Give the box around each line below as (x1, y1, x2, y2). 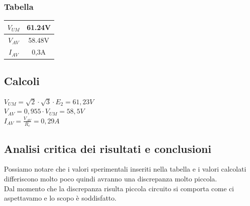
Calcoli (4, 73, 40, 88)
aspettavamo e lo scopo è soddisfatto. (4, 193, 117, 203)
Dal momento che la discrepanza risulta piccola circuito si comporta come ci (4, 183, 234, 193)
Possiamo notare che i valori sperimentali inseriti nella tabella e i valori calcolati (4, 164, 247, 174)
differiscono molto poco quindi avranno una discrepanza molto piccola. (4, 173, 217, 183)
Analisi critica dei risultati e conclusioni (4, 141, 212, 156)
